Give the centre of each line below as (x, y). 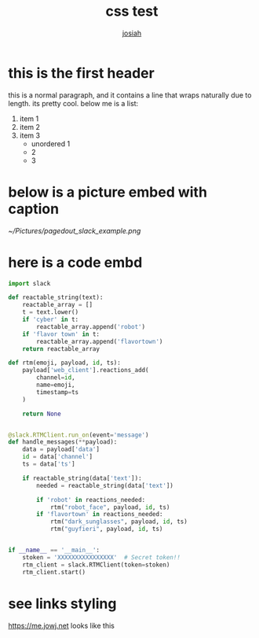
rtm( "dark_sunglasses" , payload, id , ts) (119, 522)
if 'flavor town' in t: (61, 334)
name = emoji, (56, 385)
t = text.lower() (51, 312)
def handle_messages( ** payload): (63, 442)
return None (42, 414)
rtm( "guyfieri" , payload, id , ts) (106, 529)
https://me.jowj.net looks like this (62, 625)
